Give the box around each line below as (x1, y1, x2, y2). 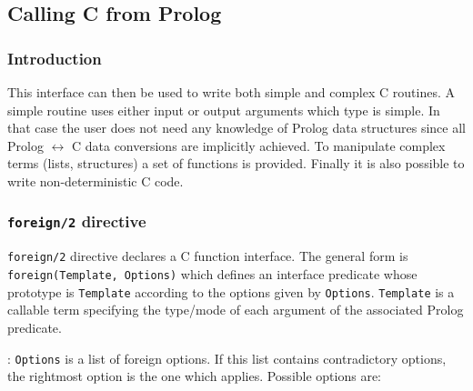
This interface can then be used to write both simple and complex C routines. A (7, 83, 455, 101)
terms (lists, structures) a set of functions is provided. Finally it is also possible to (7, 154, 465, 173)
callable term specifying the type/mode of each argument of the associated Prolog (7, 300, 464, 319)
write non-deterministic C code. (7, 171, 184, 190)
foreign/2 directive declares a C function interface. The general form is (7, 246, 408, 266)
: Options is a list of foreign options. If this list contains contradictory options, (7, 348, 447, 367)
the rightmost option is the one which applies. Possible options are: (7, 366, 382, 386)
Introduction (7, 46, 102, 69)
